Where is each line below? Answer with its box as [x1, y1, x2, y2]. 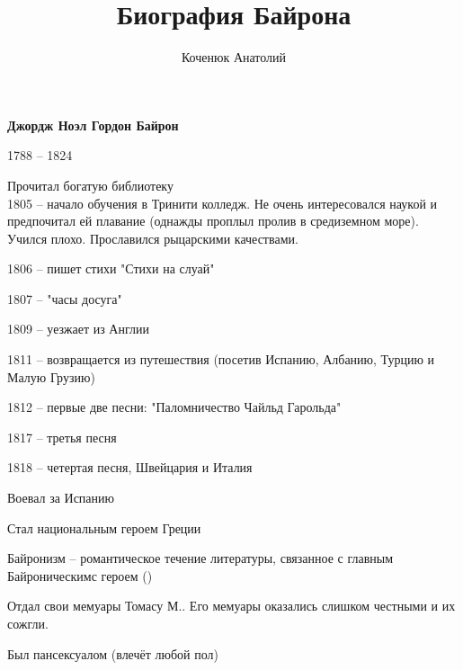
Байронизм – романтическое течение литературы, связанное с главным [7, 549, 393, 567]
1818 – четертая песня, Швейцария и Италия [7, 458, 253, 477]
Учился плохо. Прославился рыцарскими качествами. [7, 228, 298, 247]
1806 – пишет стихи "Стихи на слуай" [7, 259, 215, 278]
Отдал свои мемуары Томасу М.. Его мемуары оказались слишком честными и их [7, 596, 456, 615]
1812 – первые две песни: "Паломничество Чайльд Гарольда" [7, 398, 342, 416]
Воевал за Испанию [7, 488, 115, 507]
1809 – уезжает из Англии [7, 319, 149, 338]
